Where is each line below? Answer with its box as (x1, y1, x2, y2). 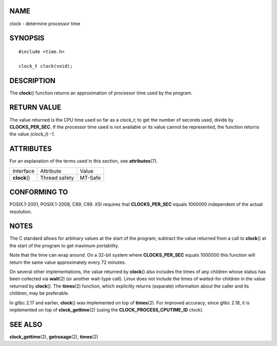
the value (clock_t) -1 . (9, 131, 55, 137)
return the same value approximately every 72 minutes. (9, 259, 126, 265)
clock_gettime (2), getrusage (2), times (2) (9, 334, 98, 340)
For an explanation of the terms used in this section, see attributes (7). (9, 158, 158, 164)
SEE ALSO (9, 320, 43, 329)
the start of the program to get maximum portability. (9, 242, 120, 248)
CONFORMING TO (9, 188, 68, 197)
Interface (12, 167, 35, 175)
